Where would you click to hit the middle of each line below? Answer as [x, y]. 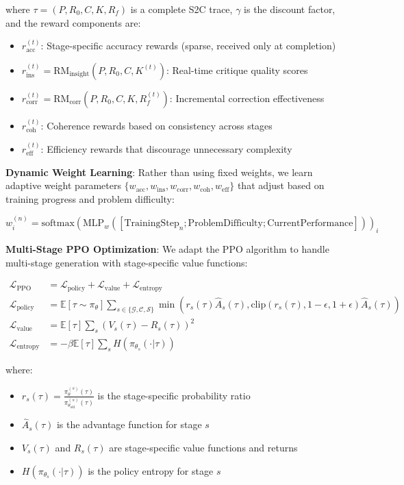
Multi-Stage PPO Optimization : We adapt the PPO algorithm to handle [167, 248]
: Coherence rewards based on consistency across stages [156, 125]
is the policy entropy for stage [151, 470]
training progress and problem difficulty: [90, 198]
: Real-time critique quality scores [237, 70]
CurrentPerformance [310, 224]
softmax [58, 224]
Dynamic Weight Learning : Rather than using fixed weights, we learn [159, 172]
